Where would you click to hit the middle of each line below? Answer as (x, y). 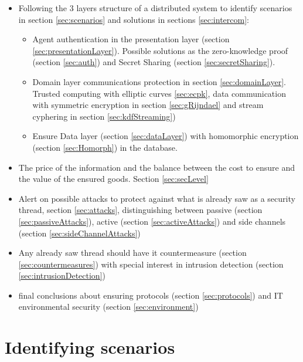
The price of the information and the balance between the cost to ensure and (156, 167)
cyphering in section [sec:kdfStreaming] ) (104, 116)
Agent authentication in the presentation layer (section (131, 39)
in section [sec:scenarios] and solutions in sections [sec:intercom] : (134, 19)
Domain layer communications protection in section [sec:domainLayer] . (159, 81)
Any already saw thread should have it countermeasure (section (132, 253)
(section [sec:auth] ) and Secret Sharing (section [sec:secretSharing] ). (154, 62)
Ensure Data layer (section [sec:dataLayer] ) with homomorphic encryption (166, 136)
